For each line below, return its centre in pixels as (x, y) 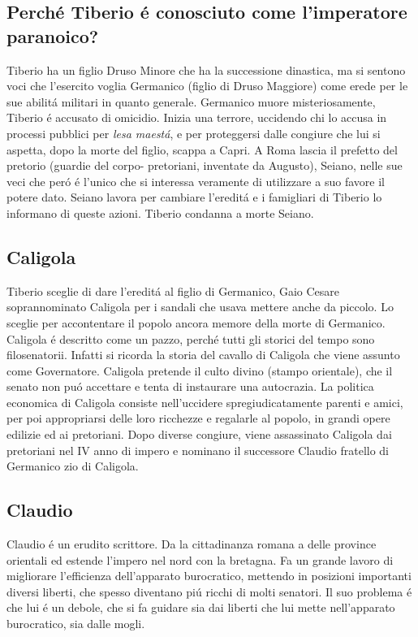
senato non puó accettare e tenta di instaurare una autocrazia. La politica (190, 386)
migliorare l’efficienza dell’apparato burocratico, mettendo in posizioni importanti (209, 576)
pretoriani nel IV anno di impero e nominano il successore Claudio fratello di (198, 450)
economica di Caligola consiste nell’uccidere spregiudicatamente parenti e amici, (205, 402)
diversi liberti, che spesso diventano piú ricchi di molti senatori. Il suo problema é (209, 591)
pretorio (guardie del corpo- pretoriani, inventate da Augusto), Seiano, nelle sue (205, 165)
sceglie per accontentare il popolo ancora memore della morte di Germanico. (196, 322)
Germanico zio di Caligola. (73, 466)
